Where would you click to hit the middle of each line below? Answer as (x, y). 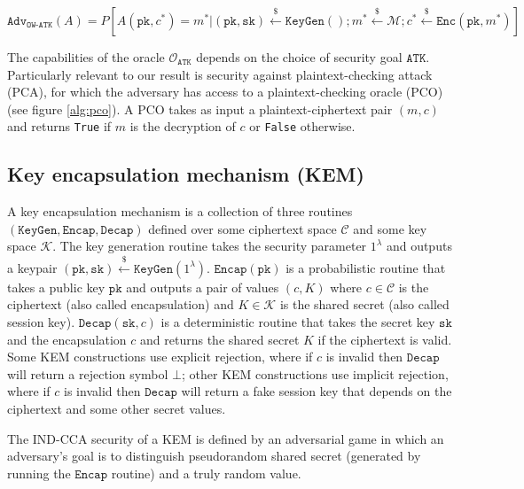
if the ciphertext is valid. (385, 339)
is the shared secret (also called (364, 304)
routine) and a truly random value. (206, 473)
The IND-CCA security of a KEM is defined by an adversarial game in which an (226, 438)
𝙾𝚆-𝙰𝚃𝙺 (40, 25)
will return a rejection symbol (88, 373)
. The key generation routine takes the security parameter (210, 246)
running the (39, 473)
